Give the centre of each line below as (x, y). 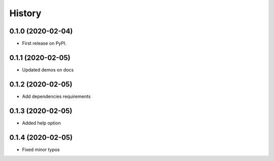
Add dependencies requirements (56, 96)
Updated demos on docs (48, 70)
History (25, 13)
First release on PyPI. (44, 44)
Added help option (41, 123)
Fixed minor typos (41, 149)
